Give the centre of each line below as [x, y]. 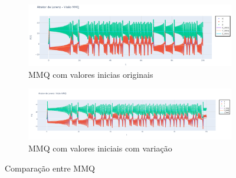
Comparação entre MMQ [50, 168]
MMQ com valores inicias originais [91, 74]
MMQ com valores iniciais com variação [100, 148]
